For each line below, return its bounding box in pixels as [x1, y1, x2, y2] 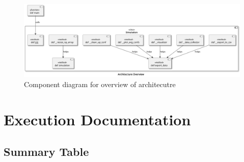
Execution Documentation [4, 109, 191, 129]
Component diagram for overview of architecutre [24, 78, 176, 89]
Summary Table [4, 144, 89, 159]
